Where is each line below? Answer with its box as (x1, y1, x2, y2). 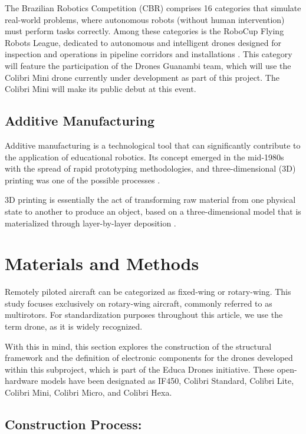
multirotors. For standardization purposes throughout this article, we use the (5, 308, 283, 321)
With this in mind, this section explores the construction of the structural (5, 340, 272, 352)
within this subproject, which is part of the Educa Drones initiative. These (5, 363, 275, 375)
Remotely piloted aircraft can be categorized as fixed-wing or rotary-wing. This (5, 285, 291, 298)
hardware (5, 374, 38, 387)
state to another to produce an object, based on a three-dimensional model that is (5, 205, 301, 217)
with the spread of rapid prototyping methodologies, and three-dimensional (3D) (5, 162, 296, 175)
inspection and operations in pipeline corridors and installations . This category (5, 48, 292, 60)
